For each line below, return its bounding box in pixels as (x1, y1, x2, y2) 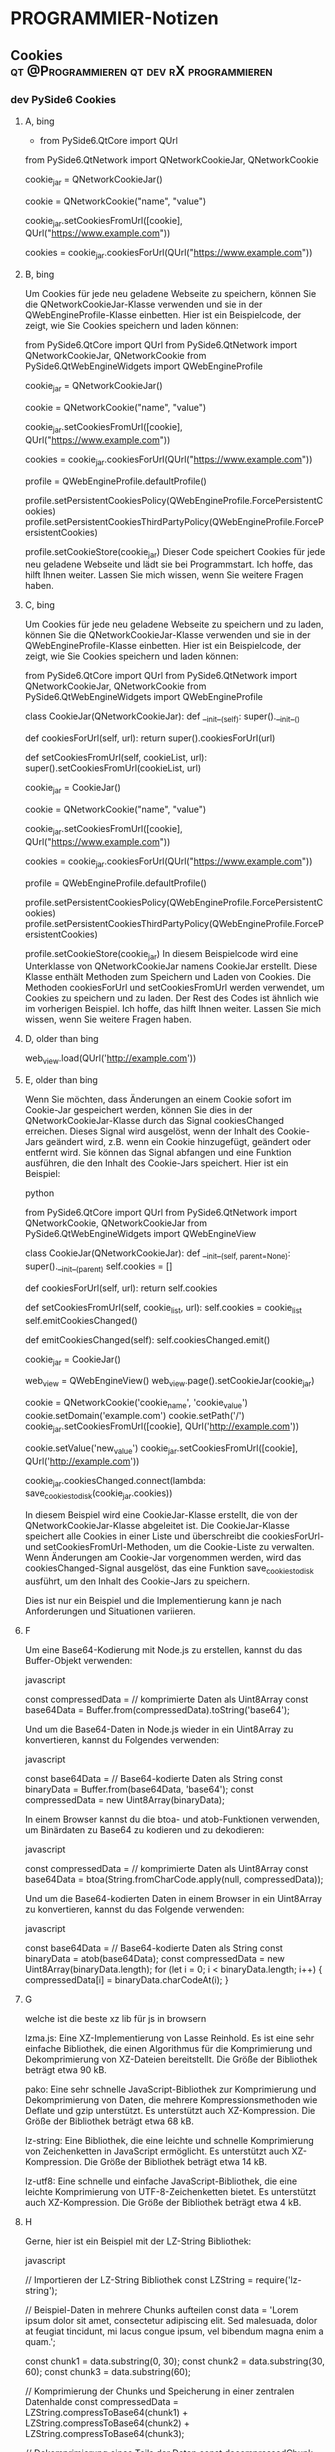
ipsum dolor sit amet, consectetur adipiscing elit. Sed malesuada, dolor (24, 2315, 318, 2326)
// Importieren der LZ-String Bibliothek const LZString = (24, 2274, 254, 2286)
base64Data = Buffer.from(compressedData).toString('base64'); (24, 1704, 290, 1716)
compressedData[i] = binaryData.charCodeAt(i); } (24, 1974, 229, 1986)
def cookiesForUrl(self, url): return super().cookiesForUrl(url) (24, 732, 276, 744)
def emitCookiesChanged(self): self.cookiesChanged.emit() (24, 1333, 271, 1346)
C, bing (24, 599, 55, 611)
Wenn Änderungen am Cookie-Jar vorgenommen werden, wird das (24, 1552, 302, 1564)
